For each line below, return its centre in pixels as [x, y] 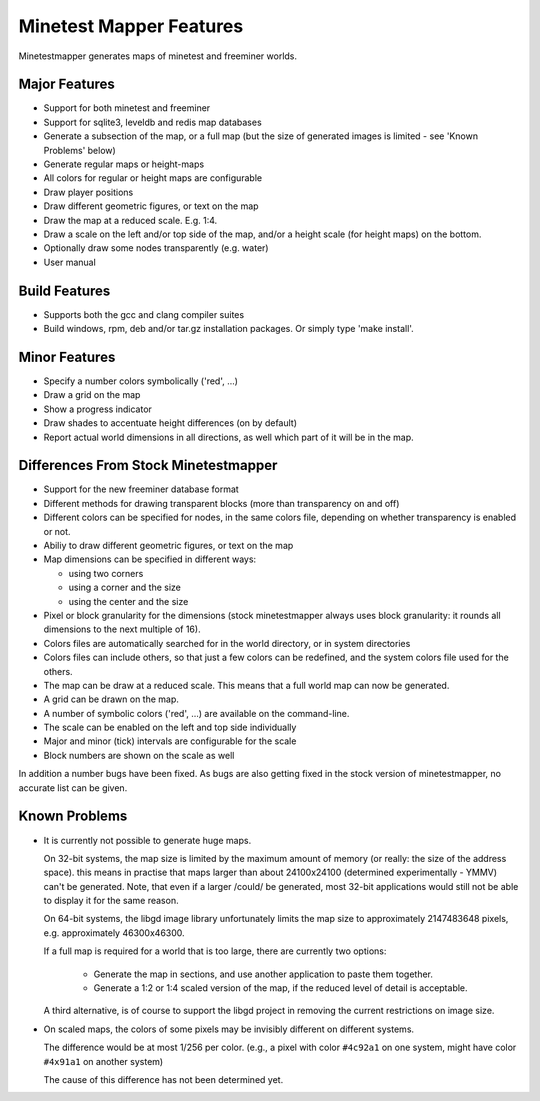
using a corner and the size [125, 587]
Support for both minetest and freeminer [127, 108]
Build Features [64, 290]
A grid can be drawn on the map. [111, 699]
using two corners [106, 573]
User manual [70, 262]
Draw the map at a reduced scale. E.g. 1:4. [130, 220]
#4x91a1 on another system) [103, 1061]
